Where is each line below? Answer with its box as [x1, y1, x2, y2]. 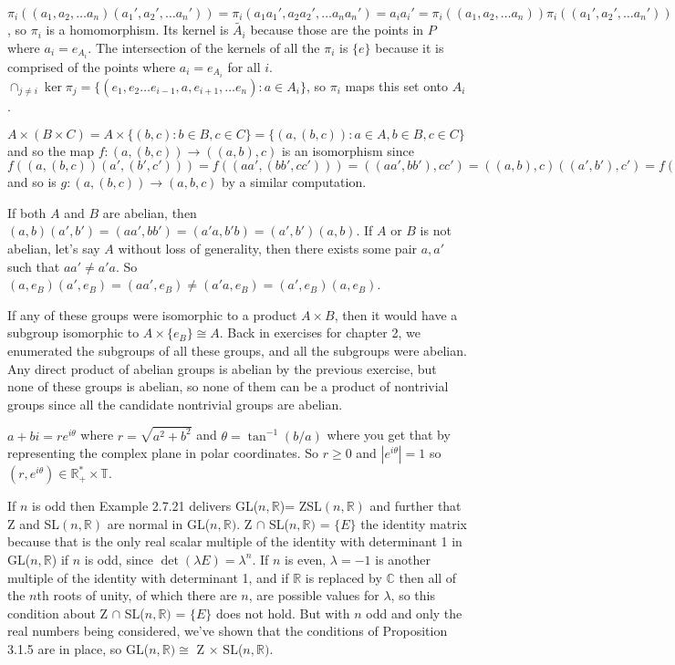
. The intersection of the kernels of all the [88, 37, 320, 57]
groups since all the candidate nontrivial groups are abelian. [7, 394, 343, 413]
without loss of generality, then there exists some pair [118, 238, 418, 257]
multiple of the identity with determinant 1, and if [7, 567, 289, 587]
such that [7, 256, 60, 275]
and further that [369, 496, 462, 515]
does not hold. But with [216, 603, 350, 622]
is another [375, 549, 431, 568]
